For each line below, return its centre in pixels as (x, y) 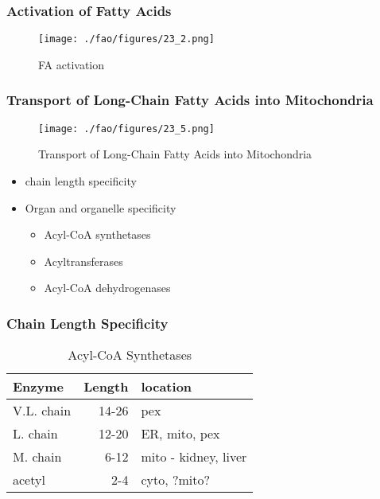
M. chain (37, 457)
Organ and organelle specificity (101, 207)
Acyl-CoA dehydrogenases (107, 288)
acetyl (29, 480)
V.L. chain (42, 411)
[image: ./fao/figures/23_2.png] (126, 39)
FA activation (72, 64)
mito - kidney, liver (194, 457)
